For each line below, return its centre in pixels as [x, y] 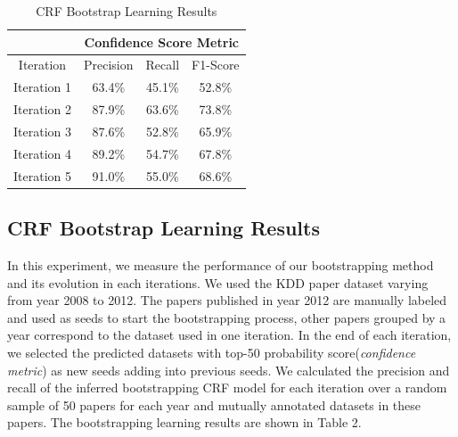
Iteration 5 [42, 175]
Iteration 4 [42, 153]
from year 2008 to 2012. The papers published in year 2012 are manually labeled [227, 300]
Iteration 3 [42, 131]
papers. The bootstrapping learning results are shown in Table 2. [184, 422]
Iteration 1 [42, 87]
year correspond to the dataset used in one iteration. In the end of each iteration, [229, 335]
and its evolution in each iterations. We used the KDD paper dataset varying [218, 282]
